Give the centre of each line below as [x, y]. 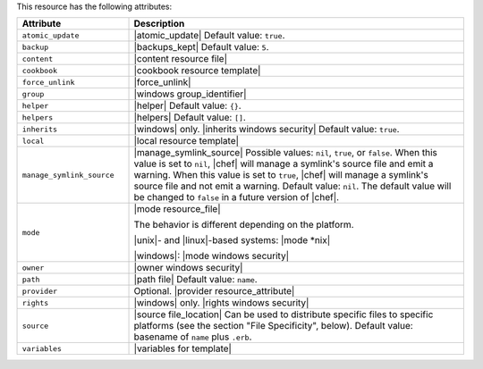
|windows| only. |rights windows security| [221, 303]
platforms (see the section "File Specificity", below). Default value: [273, 326]
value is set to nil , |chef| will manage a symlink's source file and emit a [284, 164]
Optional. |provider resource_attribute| [214, 291]
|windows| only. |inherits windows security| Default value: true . [267, 130]
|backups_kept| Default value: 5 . [201, 47]
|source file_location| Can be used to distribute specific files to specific [284, 314]
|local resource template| [186, 141]
